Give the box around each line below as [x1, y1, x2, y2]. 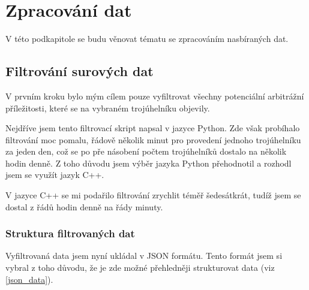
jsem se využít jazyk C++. [5, 168, 104, 181]
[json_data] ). [5, 273, 53, 285]
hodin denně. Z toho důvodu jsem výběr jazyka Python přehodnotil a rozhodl [5, 156, 292, 169]
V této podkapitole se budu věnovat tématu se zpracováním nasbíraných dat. [5, 32, 289, 45]
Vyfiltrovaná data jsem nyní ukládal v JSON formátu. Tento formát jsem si [5, 249, 283, 262]
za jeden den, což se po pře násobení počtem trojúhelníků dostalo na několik [5, 145, 287, 158]
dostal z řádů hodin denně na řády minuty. [5, 200, 163, 213]
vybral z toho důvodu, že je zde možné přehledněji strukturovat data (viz [5, 261, 275, 274]
